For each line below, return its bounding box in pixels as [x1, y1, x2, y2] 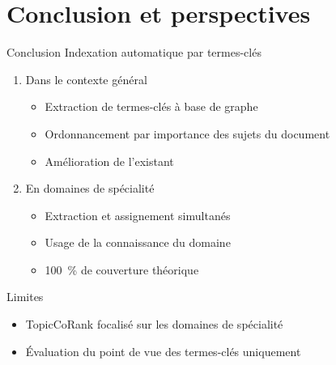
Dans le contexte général [25, 70, 147, 87]
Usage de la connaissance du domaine [45, 234, 231, 251]
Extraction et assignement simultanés [45, 206, 231, 223]
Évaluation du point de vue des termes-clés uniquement [25, 342, 301, 359]
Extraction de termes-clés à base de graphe [45, 98, 258, 115]
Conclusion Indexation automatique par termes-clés [6, 44, 262, 61]
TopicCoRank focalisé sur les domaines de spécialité [25, 316, 283, 333]
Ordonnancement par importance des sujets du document [45, 125, 330, 142]
